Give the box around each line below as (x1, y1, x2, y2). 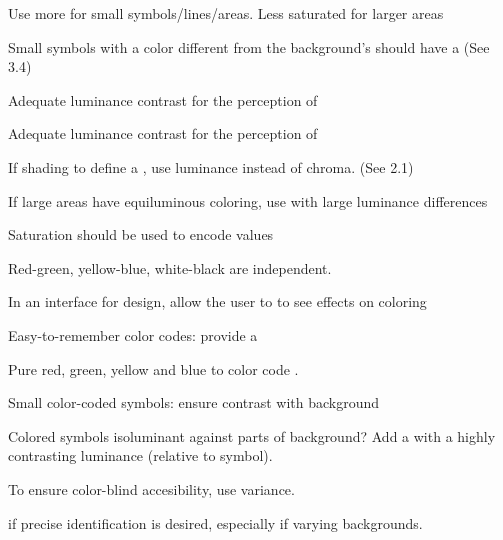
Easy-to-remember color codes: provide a (8, 324, 258, 345)
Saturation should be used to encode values (8, 224, 274, 245)
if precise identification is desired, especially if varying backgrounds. (8, 512, 423, 533)
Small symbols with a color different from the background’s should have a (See (8, 36, 490, 57)
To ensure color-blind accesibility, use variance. (8, 478, 295, 499)
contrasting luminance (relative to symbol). (8, 445, 273, 466)
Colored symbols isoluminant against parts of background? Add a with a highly (8, 425, 496, 446)
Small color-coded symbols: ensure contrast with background (8, 392, 380, 413)
